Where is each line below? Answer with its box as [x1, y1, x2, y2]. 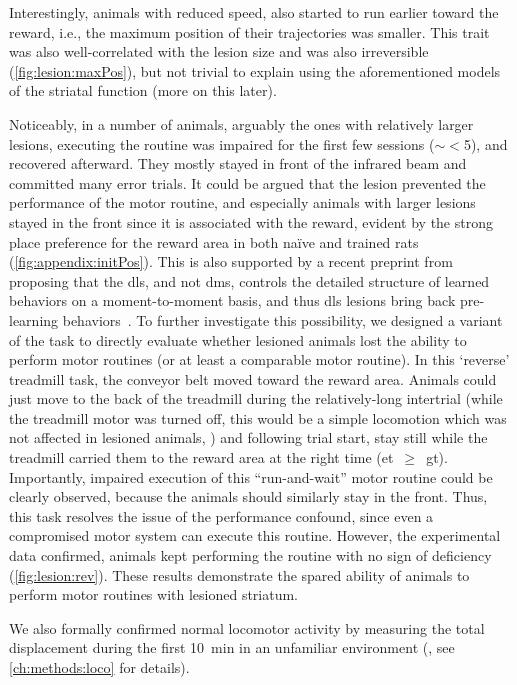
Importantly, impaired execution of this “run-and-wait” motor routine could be [9, 466, 493, 487]
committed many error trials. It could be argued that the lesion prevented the [9, 172, 486, 193]
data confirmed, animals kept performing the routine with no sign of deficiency [9, 545, 492, 566]
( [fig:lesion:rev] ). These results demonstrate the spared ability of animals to [9, 564, 470, 585]
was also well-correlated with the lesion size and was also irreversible [9, 41, 429, 62]
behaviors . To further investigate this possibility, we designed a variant [62, 309, 503, 330]
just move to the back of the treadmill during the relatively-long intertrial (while [9, 388, 503, 409]
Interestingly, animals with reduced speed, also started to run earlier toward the [9, 2, 499, 22]
